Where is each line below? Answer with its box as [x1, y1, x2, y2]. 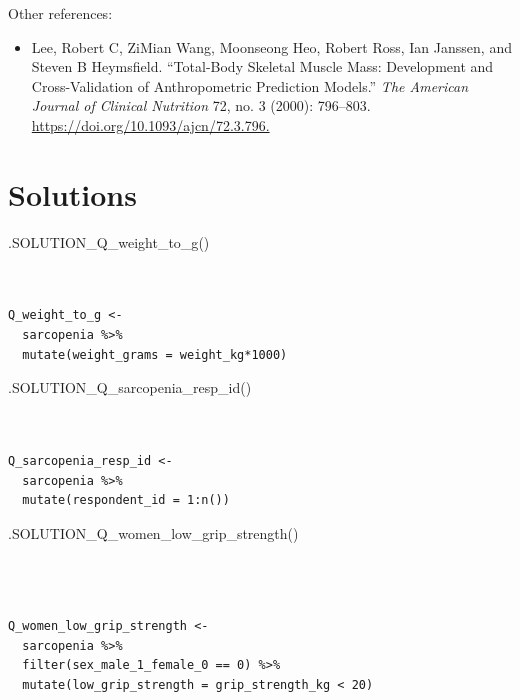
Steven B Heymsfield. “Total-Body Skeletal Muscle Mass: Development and [31, 56, 494, 77]
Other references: [8, 3, 113, 23]
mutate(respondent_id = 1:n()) [22, 493, 230, 508]
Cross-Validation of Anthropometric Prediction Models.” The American [31, 75, 469, 96]
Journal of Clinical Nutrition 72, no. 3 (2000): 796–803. [31, 95, 371, 116]
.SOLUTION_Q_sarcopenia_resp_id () [8, 377, 252, 398]
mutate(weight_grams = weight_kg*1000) [22, 347, 288, 362]
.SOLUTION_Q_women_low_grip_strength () [8, 522, 299, 543]
